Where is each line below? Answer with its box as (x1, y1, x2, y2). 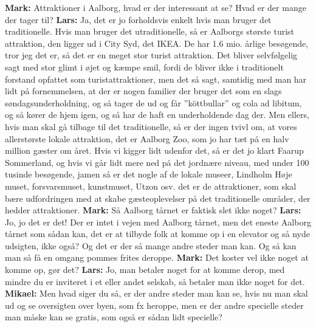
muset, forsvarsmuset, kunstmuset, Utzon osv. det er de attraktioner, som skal (5, 179, 297, 192)
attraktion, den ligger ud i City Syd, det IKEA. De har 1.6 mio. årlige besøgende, (5, 36, 309, 49)
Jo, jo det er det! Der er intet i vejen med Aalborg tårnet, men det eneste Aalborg (5, 215, 311, 228)
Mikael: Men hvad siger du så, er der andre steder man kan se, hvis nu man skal (5, 287, 308, 300)
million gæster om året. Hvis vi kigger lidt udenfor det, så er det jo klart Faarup (5, 144, 304, 157)
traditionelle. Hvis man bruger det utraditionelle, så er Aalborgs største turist (5, 25, 295, 38)
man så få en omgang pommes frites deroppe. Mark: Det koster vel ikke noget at (5, 251, 309, 264)
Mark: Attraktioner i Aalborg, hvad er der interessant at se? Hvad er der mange (5, 1, 306, 13)
